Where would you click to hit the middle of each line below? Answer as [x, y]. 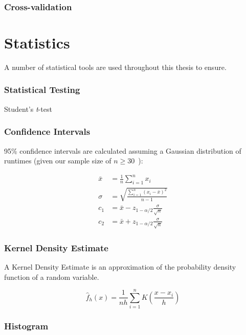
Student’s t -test [28, 109]
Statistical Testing [42, 90]
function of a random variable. [52, 277]
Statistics [37, 43]
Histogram [26, 326]
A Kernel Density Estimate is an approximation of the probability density [120, 266]
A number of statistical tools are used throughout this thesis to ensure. [115, 67]
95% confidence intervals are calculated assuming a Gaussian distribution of [123, 150]
